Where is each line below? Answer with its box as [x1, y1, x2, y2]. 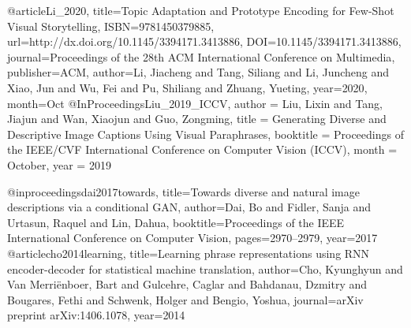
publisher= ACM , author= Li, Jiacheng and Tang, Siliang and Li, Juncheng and [7, 64, 390, 80]
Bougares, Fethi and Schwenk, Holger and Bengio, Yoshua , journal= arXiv [7, 291, 364, 307]
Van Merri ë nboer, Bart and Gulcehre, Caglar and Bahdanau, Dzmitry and [7, 276, 368, 293]
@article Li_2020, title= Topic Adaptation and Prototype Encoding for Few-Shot [7, 2, 394, 18]
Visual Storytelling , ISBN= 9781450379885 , [7, 17, 215, 34]
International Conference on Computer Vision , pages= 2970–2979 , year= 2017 [7, 229, 378, 246]
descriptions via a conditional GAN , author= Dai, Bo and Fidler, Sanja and [7, 199, 372, 215]
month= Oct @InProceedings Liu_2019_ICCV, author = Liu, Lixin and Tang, [7, 95, 383, 111]
